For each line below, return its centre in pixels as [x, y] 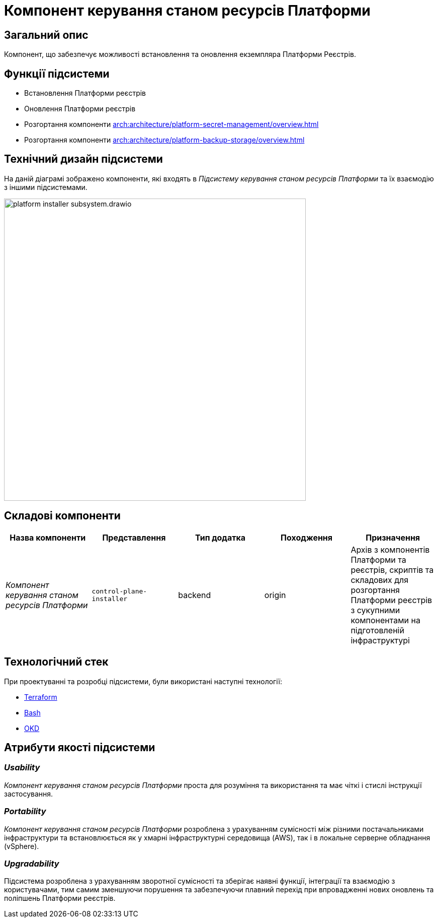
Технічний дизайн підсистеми [83, 159]
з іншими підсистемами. [46, 187]
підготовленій [377, 630]
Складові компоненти [62, 516]
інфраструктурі [380, 640]
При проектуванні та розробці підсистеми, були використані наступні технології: [143, 681]
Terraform [41, 697]
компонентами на [385, 620]
